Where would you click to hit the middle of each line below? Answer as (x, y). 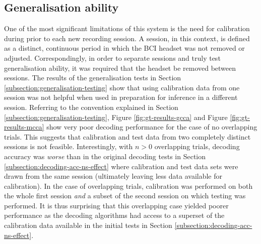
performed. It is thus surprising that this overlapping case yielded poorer (116, 205)
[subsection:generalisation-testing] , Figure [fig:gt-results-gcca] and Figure (116, 117)
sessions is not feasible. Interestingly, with (69, 146)
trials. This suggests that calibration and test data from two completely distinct (127, 136)
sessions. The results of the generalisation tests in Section (93, 78)
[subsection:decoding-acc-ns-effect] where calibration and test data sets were (121, 166)
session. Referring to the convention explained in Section (91, 107)
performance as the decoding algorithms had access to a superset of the (114, 215)
